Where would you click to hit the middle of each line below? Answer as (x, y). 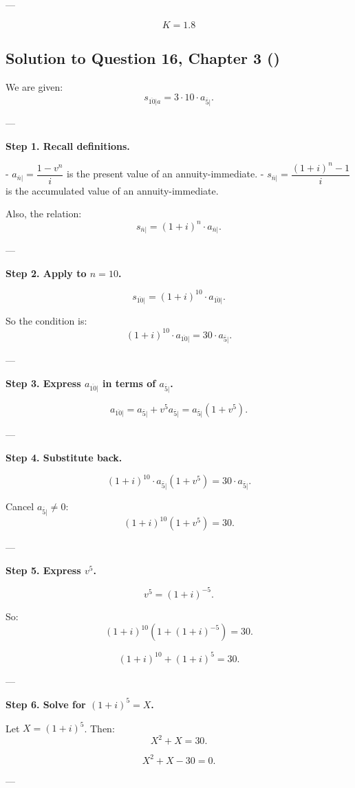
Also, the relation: (44, 214)
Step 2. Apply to (46, 273)
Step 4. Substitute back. (64, 457)
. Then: (99, 728)
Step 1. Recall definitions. (68, 145)
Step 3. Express (43, 383)
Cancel (20, 506)
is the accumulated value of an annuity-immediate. (112, 190)
